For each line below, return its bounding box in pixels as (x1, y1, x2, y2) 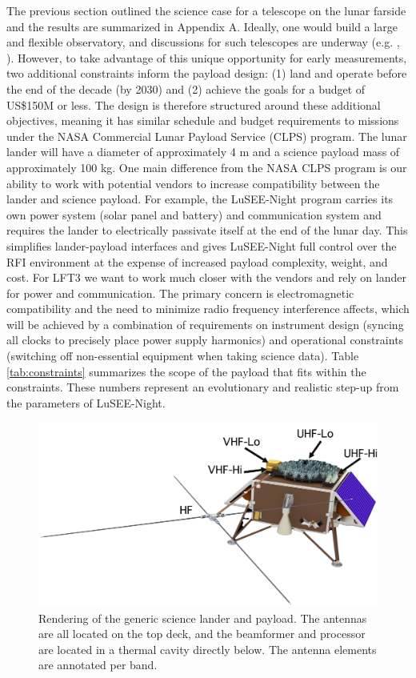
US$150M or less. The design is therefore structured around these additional (6, 96, 381, 113)
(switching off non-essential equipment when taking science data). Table (6, 347, 359, 364)
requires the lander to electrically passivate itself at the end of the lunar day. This (6, 222, 408, 239)
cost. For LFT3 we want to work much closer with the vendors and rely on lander (6, 269, 406, 286)
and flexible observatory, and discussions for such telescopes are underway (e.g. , (6, 34, 400, 50)
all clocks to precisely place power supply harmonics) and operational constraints (6, 331, 404, 348)
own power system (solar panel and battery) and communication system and (6, 206, 382, 223)
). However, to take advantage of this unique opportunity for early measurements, (6, 49, 407, 66)
